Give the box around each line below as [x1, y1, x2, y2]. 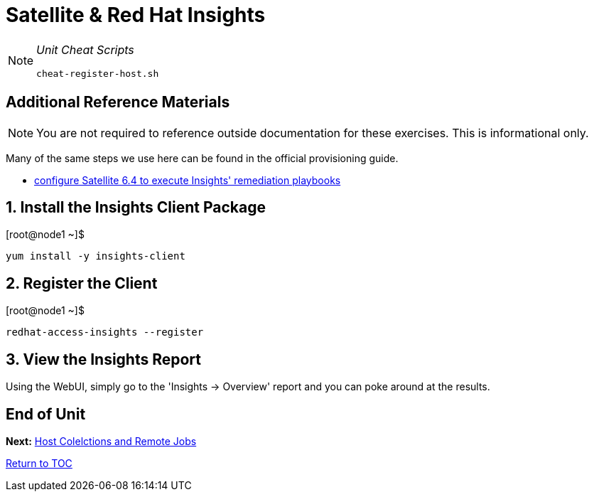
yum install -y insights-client [6, 250, 185, 262]
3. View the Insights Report [6, 350, 202, 368]
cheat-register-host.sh [36, 68, 159, 79]
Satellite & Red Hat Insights [6, 3, 266, 27]
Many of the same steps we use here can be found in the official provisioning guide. [6, 151, 399, 164]
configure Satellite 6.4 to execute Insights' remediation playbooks [34, 173, 341, 186]
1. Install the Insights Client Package [6, 198, 266, 217]
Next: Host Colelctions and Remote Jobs [6, 434, 197, 447]
